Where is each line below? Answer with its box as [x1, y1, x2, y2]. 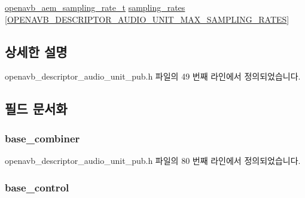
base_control [5, 179, 69, 194]
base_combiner [5, 130, 80, 145]
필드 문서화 [5, 99, 68, 118]
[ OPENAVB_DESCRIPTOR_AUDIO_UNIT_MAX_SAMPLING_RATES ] [5, 13, 289, 25]
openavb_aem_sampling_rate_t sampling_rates [5, 1, 185, 13]
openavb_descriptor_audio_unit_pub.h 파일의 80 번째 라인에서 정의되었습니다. [5, 154, 301, 166]
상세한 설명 [5, 42, 68, 60]
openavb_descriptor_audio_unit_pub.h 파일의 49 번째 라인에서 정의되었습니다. [5, 70, 301, 83]
